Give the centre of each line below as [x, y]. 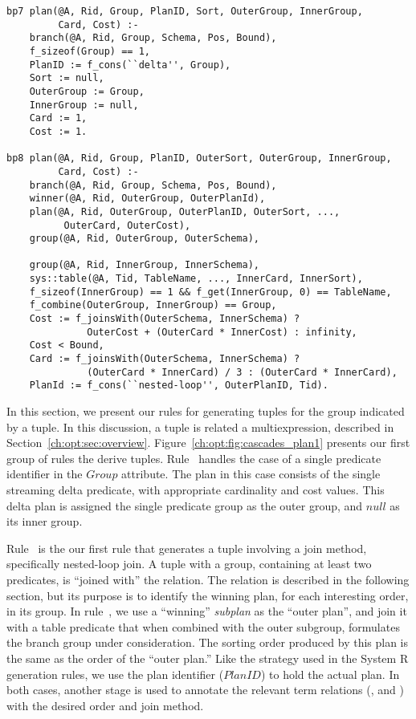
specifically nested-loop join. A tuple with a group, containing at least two [189, 564]
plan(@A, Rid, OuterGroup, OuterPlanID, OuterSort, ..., [185, 211]
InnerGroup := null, [84, 105]
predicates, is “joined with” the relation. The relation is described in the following [208, 579]
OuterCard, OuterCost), [127, 225]
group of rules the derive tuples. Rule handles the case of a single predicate [194, 458]
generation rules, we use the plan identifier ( [115, 674]
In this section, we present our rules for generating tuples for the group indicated [206, 411]
